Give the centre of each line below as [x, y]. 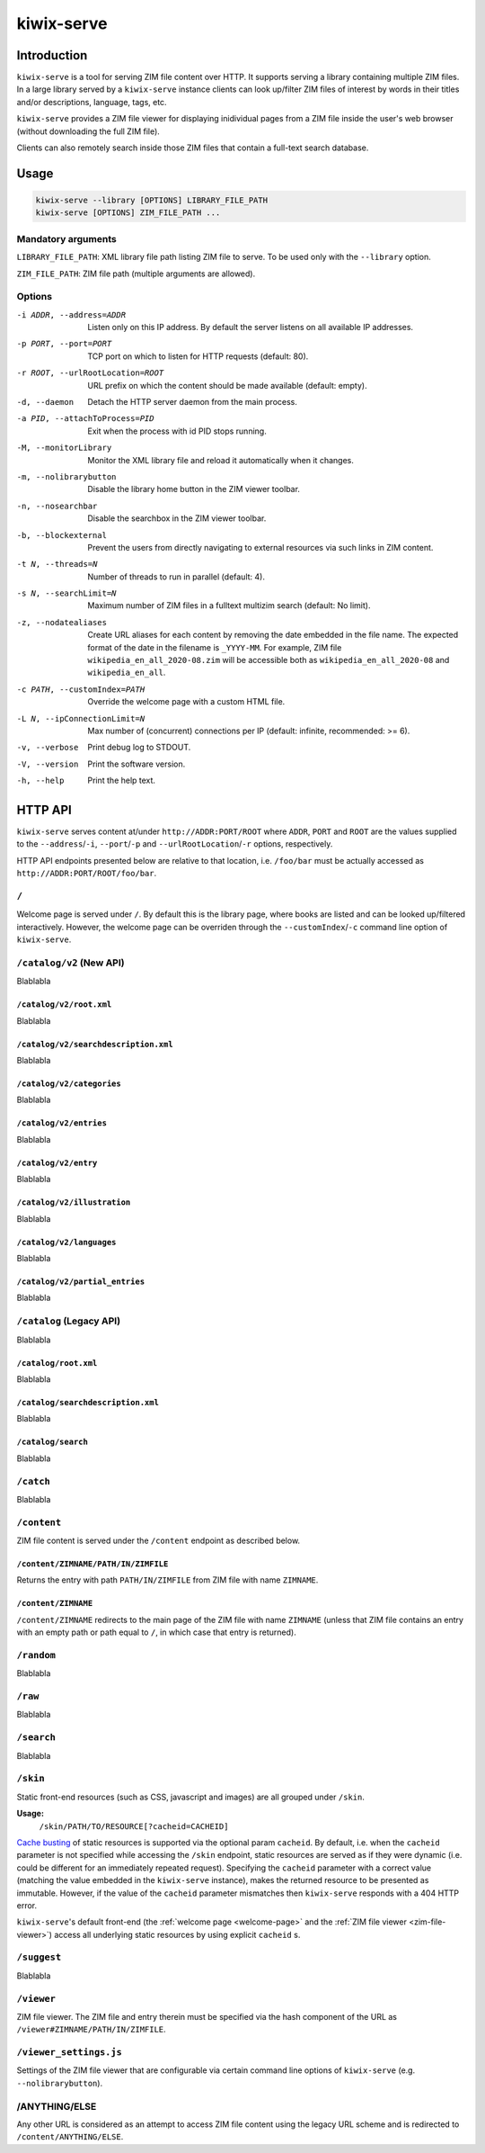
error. [27, 1905]
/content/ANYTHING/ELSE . [70, 2137]
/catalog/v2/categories [69, 1084]
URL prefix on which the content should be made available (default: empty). [227, 385]
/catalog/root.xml [57, 1363]
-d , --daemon [45, 402]
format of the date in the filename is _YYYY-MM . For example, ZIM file [215, 647]
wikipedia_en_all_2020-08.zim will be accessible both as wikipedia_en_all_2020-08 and [269, 660]
